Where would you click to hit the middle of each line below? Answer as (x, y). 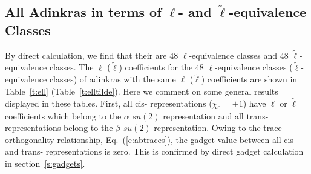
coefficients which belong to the (63, 115)
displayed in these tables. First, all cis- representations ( (109, 103)
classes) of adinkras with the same (113, 79)
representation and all (203, 115)
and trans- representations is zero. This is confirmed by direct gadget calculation (154, 151)
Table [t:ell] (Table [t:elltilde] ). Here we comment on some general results (142, 91)
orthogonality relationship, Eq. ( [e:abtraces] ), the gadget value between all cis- (151, 139)
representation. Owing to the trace (218, 128)
